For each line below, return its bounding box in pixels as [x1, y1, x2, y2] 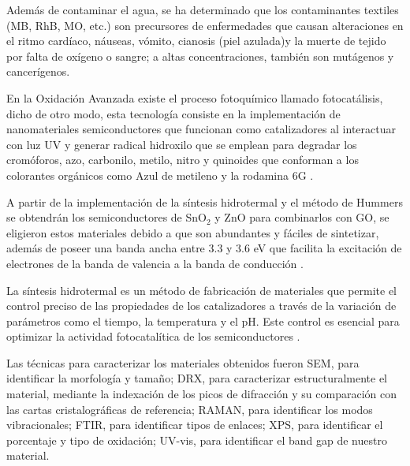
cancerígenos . [6, 63, 70, 80]
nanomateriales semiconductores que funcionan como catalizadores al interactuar [6, 121, 396, 137]
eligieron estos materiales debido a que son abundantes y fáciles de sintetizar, [6, 224, 379, 240]
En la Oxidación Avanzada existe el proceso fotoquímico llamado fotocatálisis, [6, 89, 383, 106]
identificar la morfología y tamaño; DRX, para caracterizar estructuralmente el [6, 370, 387, 386]
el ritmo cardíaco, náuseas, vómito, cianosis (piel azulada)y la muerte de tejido [6, 32, 386, 49]
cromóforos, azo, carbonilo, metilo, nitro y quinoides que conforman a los [6, 151, 359, 168]
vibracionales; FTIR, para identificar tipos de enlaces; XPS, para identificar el [6, 416, 383, 433]
